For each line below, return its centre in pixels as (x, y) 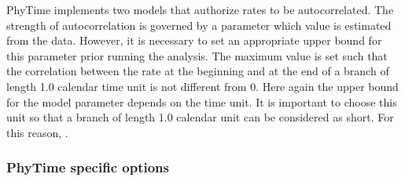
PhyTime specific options (88, 167)
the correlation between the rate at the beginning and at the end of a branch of (198, 71)
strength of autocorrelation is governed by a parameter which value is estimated (199, 25)
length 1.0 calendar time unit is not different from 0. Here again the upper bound (202, 86)
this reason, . (37, 132)
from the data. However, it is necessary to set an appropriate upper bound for (194, 40)
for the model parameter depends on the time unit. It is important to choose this (202, 101)
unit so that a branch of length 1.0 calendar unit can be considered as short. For (200, 117)
